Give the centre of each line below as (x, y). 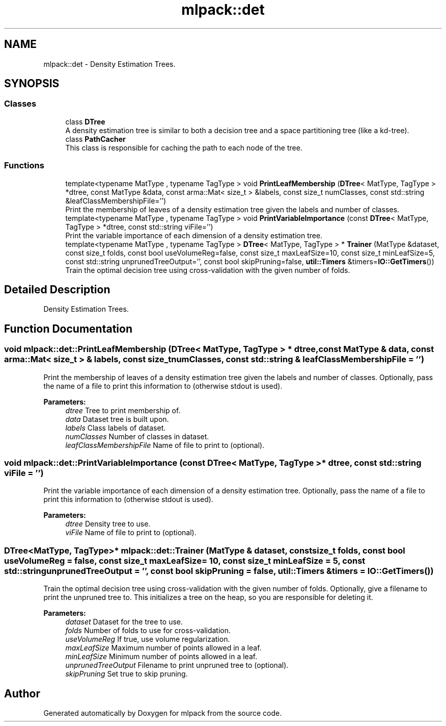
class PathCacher (95, 139)
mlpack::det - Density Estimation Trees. (109, 64)
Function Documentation (68, 329)
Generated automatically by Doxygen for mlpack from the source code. (163, 713)
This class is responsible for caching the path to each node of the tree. (184, 147)
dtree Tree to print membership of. (123, 410)
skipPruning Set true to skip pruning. (127, 674)
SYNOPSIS (32, 84)
